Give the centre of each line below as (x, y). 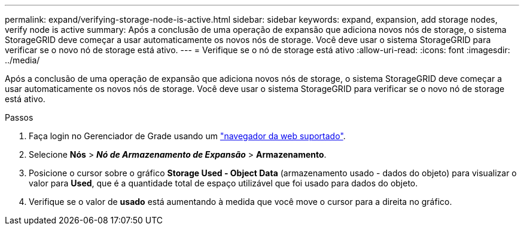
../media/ (22, 60)
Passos (19, 117)
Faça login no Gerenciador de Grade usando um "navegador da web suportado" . (187, 136)
